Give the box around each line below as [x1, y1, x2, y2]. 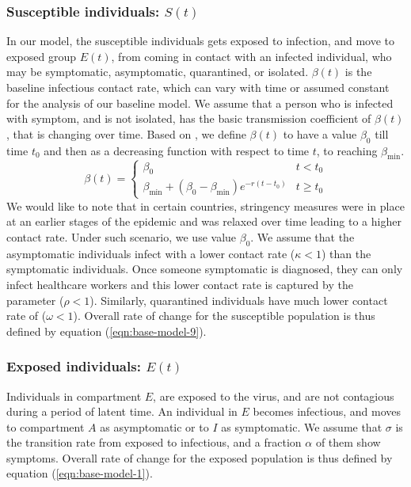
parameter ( [6, 291, 64, 308]
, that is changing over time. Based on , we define [6, 125, 246, 142]
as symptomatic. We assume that [221, 418, 382, 435]
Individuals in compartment [6, 387, 142, 404]
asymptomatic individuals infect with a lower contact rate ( [6, 245, 295, 261]
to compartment [6, 418, 85, 435]
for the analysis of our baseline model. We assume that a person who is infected [6, 94, 394, 111]
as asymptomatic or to [100, 418, 209, 435]
